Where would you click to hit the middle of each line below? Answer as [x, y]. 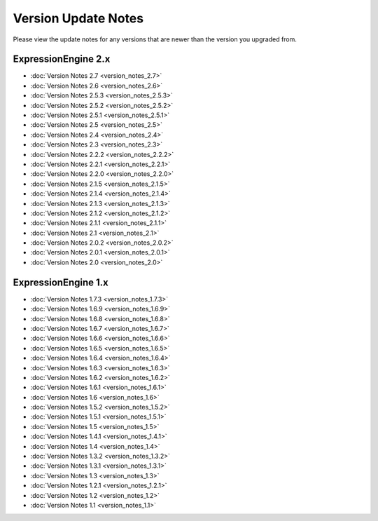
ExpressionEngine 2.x [62, 59]
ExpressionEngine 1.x [61, 282]
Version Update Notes [78, 18]
